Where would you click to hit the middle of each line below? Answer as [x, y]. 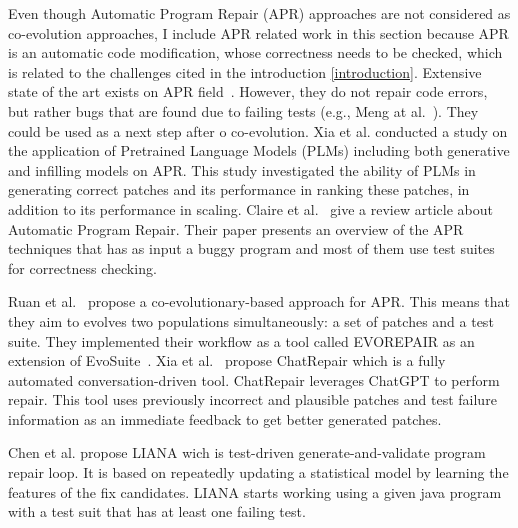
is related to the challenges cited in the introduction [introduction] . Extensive [245, 71]
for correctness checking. [82, 267]
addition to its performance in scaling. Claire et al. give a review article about [250, 208]
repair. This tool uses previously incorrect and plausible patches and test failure [252, 399]
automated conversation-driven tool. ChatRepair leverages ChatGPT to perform [254, 379]
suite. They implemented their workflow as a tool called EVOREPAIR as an [241, 340]
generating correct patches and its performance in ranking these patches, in [239, 189]
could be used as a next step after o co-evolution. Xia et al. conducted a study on [258, 130]
